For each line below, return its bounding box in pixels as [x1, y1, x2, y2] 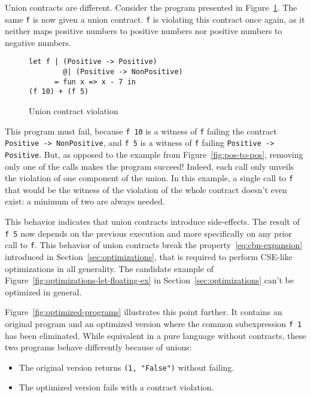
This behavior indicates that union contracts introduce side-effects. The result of [5, 215, 300, 228]
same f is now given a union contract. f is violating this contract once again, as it [5, 13, 305, 25]
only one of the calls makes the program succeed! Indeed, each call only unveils [5, 160, 294, 172]
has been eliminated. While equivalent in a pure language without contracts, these [5, 329, 306, 341]
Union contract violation [29, 105, 118, 117]
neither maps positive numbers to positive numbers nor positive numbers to [5, 25, 282, 37]
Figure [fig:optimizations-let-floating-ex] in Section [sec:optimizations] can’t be [5, 274, 294, 286]
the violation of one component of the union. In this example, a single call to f [5, 172, 294, 184]
